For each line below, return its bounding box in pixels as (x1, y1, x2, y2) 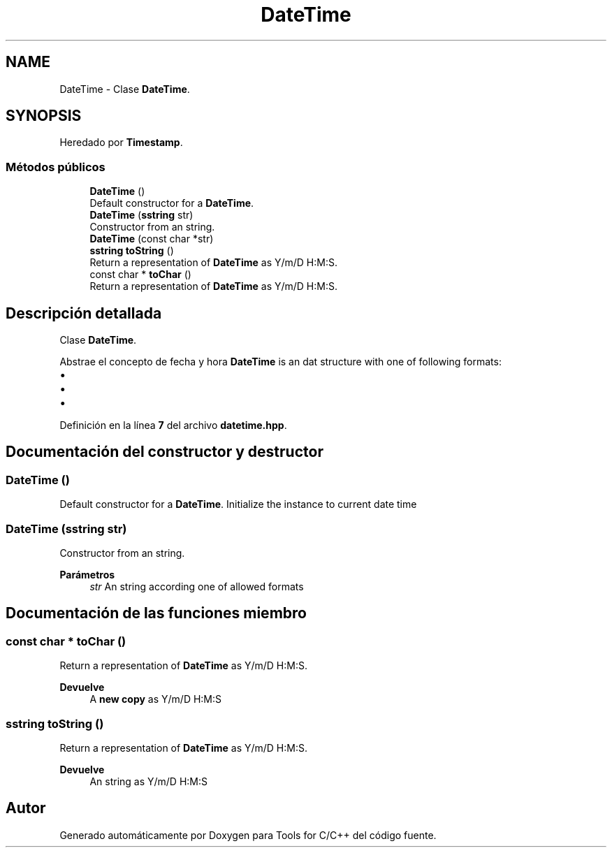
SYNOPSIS (6, 107, 82, 125)
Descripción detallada (6, 304, 162, 322)
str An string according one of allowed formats (89, 581, 304, 592)
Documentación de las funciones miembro (6, 604, 307, 622)
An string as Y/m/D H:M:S (89, 775, 208, 787)
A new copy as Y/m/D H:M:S (89, 693, 222, 706)
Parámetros (59, 569, 115, 581)
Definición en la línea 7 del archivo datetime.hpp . (59, 419, 287, 432)
